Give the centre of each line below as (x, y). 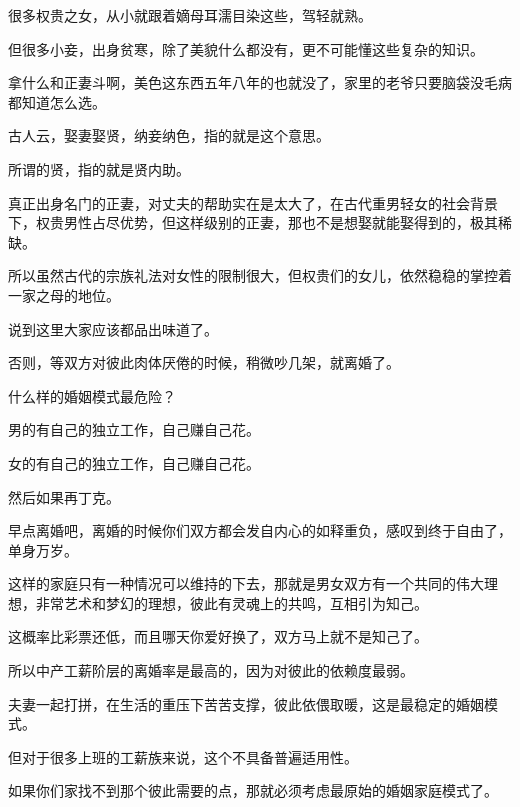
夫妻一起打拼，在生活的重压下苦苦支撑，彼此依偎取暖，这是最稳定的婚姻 (246, 703)
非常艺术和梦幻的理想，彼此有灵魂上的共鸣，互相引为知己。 (231, 602)
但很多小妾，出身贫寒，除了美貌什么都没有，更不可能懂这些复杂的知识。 (246, 48)
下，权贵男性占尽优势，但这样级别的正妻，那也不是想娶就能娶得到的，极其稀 (260, 222)
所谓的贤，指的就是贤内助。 (99, 168)
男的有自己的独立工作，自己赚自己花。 (134, 429)
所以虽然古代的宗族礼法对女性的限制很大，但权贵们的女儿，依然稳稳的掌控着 (260, 275)
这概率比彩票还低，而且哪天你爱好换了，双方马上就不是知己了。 (218, 636)
